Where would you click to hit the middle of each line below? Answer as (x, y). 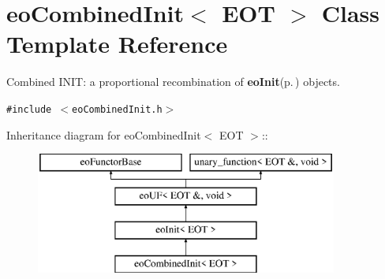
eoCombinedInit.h (117, 109)
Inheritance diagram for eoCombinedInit (104, 134)
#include (29, 109)
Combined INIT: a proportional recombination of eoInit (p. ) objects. (173, 82)
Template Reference (117, 44)
